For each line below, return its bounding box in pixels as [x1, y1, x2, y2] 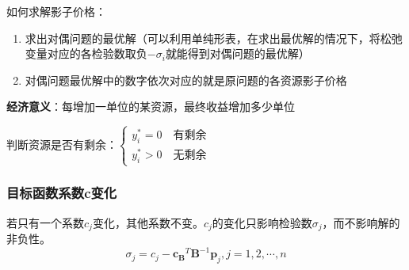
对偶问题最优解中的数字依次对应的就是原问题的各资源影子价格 [25, 71, 347, 88]
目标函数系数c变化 [6, 183, 117, 203]
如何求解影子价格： [6, 3, 106, 19]
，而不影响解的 [322, 214, 400, 230]
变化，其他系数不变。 [92, 214, 204, 230]
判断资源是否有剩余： [6, 135, 117, 152]
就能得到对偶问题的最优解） [165, 45, 310, 62]
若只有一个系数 [6, 214, 84, 230]
